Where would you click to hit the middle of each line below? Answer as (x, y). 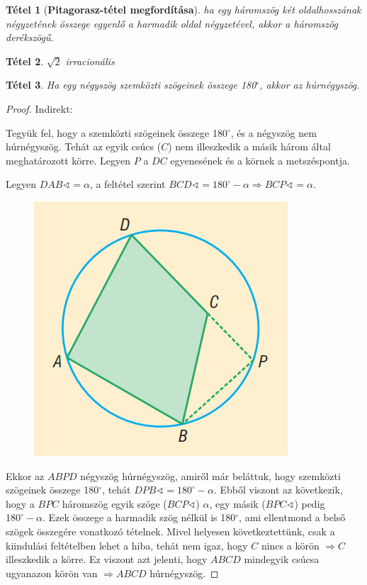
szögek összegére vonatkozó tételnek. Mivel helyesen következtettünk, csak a (170, 531)
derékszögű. (30, 37)
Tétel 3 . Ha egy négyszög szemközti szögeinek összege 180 (131, 85)
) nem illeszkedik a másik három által (249, 146)
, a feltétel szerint (128, 184)
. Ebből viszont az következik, (278, 490)
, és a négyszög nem (273, 132)
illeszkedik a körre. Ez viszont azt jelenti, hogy (107, 559)
